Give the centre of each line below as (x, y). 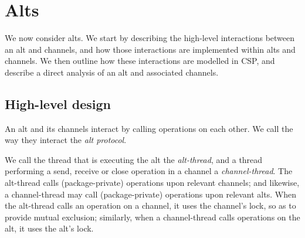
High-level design (58, 103)
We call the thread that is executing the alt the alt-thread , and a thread (134, 159)
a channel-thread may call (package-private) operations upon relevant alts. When (150, 194)
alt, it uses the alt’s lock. (49, 228)
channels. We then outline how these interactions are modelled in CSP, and (140, 61)
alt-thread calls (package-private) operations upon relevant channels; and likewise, (152, 183)
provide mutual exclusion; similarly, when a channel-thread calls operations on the (152, 217)
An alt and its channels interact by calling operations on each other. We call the (149, 128)
